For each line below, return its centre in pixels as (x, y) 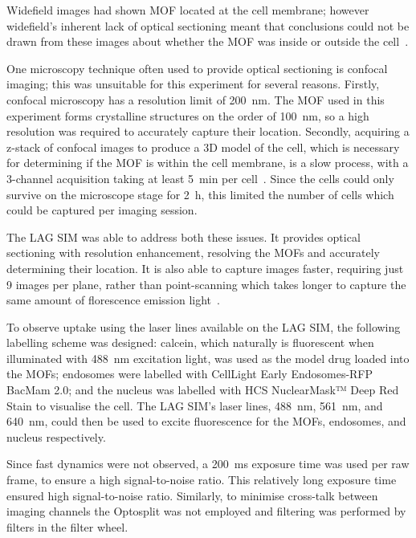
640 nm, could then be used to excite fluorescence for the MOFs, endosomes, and (206, 421)
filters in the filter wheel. (67, 526)
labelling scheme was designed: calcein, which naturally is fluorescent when (190, 342)
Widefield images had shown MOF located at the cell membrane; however (188, 10)
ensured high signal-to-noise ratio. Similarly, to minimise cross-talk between (192, 495)
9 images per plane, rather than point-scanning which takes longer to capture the (206, 284)
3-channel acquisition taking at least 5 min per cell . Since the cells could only (200, 178)
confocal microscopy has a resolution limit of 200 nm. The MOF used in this (196, 99)
